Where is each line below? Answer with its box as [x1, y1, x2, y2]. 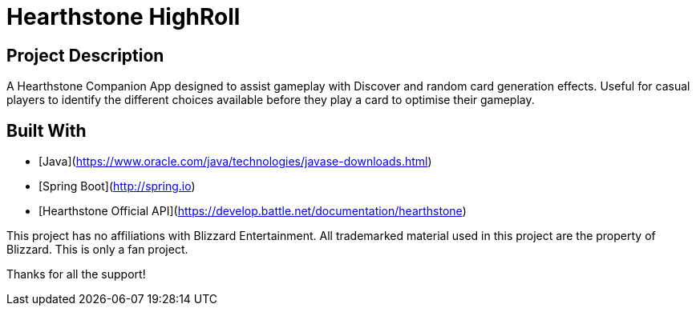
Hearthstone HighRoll [6, 3, 241, 30]
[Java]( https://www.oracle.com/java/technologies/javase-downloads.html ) [38, 154, 432, 169]
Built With [6, 120, 87, 141]
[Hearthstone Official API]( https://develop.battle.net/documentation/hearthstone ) [38, 204, 467, 218]
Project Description [6, 45, 164, 66]
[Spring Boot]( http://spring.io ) [38, 179, 196, 194]
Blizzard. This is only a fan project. [6, 242, 188, 257]
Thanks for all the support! [6, 267, 146, 282]
